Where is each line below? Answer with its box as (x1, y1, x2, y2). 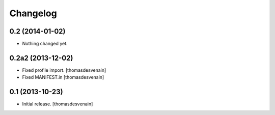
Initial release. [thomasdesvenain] (22, 101, 93, 107)
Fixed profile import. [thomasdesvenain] (22, 67, 106, 73)
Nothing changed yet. (22, 41, 68, 47)
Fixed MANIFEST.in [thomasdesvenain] (22, 74, 104, 80)
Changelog (9, 8, 57, 19)
